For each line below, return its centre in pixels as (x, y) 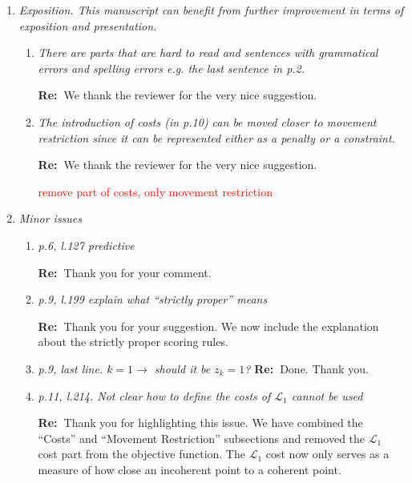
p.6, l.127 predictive (86, 245)
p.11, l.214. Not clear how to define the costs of (154, 395)
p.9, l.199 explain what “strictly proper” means (153, 299)
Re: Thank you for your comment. (125, 272)
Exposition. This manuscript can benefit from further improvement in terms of (211, 10)
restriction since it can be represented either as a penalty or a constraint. (216, 137)
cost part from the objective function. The (141, 454)
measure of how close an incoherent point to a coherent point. (190, 469)
